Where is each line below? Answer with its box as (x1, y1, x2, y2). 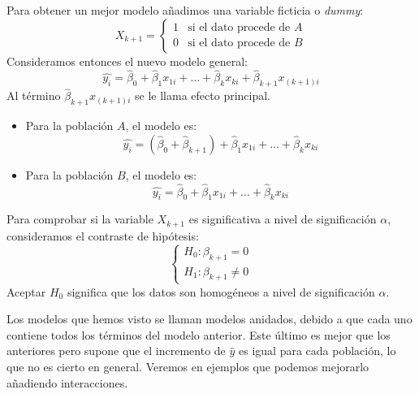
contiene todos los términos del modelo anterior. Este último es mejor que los (6, 326, 391, 343)
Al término (6, 87, 61, 104)
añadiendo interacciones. (6, 374, 128, 391)
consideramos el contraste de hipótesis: (6, 227, 199, 244)
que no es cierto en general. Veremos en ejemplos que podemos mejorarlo (6, 358, 369, 375)
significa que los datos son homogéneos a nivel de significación (67, 283, 375, 300)
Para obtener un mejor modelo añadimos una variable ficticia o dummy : (6, 2, 364, 18)
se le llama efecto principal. (135, 87, 271, 104)
